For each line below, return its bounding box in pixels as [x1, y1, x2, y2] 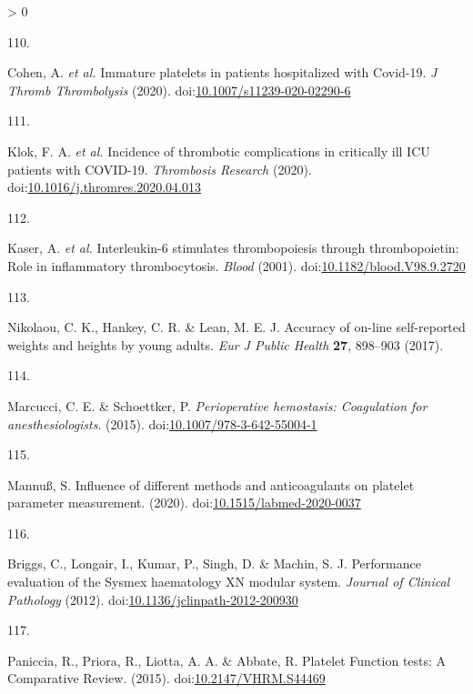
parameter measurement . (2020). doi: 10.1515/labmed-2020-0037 [7, 493, 361, 512]
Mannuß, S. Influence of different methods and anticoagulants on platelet [7, 475, 415, 494]
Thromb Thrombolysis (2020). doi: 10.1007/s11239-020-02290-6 [7, 80, 351, 99]
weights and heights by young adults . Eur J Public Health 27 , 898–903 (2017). [7, 335, 444, 354]
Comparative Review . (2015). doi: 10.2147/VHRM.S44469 [7, 669, 326, 688]
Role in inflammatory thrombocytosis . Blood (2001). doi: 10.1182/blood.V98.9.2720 [7, 256, 466, 275]
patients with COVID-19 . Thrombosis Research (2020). [7, 159, 312, 178]
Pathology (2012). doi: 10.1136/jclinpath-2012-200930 [7, 589, 298, 609]
